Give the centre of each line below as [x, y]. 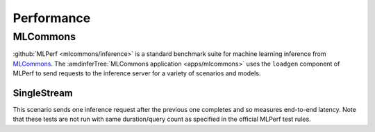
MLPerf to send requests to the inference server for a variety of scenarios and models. [137, 73]
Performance [52, 18]
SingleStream [43, 93]
